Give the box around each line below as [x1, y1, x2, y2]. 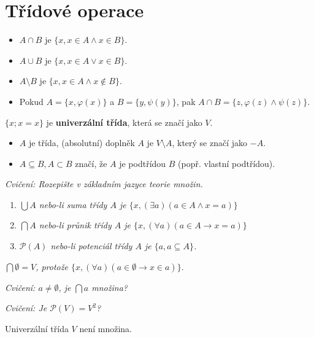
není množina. [79, 322, 132, 335]
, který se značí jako [172, 136, 248, 149]
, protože [36, 260, 68, 273]
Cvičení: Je [5, 301, 47, 314]
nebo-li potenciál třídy [50, 239, 132, 252]
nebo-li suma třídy [39, 198, 107, 211]
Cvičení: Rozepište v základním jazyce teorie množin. [5, 177, 203, 190]
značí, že [75, 157, 107, 169]
